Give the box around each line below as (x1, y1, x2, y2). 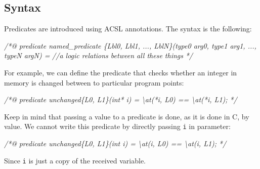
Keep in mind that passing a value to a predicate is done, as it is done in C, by (4, 111, 249, 121)
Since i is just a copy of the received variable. (4, 155, 146, 165)
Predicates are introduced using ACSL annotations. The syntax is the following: (4, 23, 252, 34)
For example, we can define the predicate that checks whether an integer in (4, 67, 237, 77)
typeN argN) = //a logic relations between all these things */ (4, 50, 193, 61)
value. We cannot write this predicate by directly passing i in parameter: (4, 121, 231, 132)
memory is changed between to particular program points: (4, 77, 184, 88)
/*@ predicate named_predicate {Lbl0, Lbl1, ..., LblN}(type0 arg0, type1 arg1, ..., (4, 40, 256, 51)
